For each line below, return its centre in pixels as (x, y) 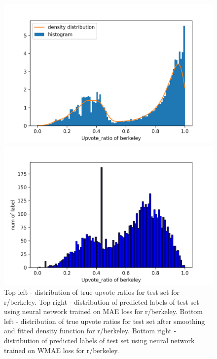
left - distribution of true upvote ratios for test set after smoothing (105, 321)
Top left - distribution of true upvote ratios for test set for (92, 292)
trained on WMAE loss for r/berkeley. (62, 350)
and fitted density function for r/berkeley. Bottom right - (90, 331)
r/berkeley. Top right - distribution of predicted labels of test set (102, 301)
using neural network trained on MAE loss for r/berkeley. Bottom (103, 311)
